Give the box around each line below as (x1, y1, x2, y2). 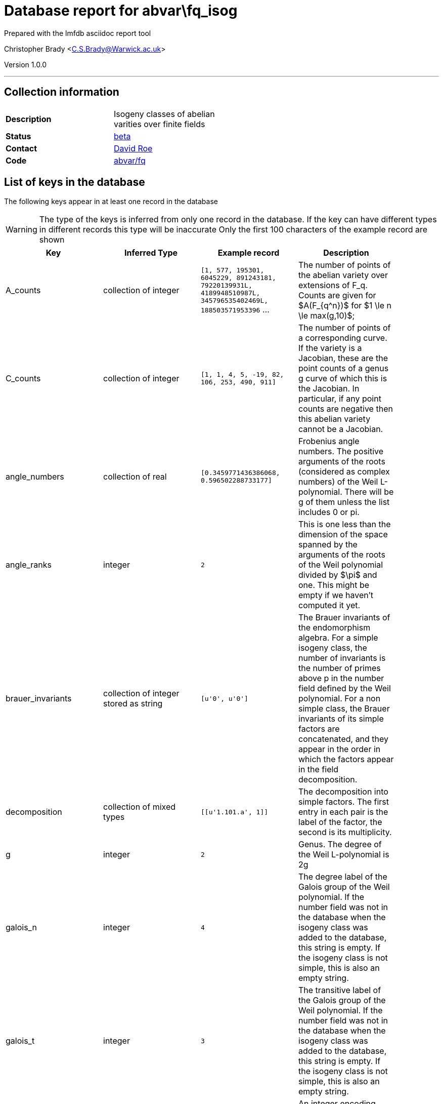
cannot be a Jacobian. (298, 424, 383, 435)
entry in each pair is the (298, 807, 388, 817)
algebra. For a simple (298, 633, 378, 643)
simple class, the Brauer (298, 703, 390, 714)
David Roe (114, 143, 153, 153)
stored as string (103, 698, 163, 709)
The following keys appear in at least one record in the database (4, 197, 218, 206)
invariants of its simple (298, 714, 384, 724)
